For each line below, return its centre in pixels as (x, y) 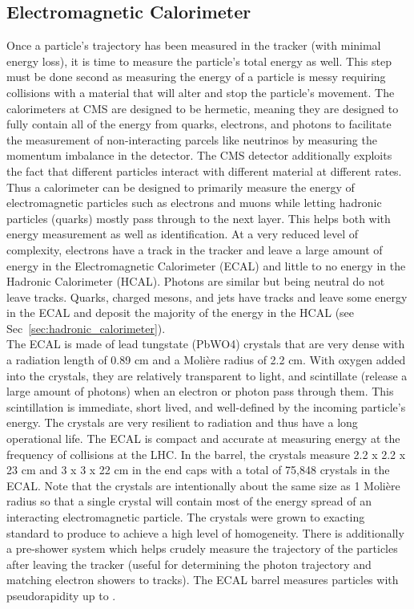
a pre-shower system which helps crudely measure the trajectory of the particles (202, 548)
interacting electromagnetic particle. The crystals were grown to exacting (186, 517)
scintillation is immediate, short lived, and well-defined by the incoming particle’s (206, 406)
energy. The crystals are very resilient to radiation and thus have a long (182, 422)
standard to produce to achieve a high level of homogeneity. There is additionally (205, 532)
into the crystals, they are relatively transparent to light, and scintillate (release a (207, 375)
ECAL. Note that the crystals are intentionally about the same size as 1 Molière (203, 485)
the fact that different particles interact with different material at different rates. (204, 171)
